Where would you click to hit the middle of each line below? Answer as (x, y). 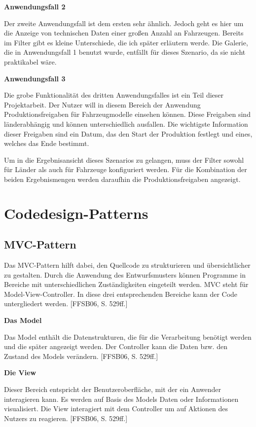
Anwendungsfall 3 (35, 78)
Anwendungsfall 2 (35, 6)
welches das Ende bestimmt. (47, 143)
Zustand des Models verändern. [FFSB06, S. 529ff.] (81, 356)
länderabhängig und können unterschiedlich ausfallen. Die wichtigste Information (126, 124)
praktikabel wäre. (30, 61)
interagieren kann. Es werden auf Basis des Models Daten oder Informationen (121, 399)
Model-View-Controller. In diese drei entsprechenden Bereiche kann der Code (121, 294)
